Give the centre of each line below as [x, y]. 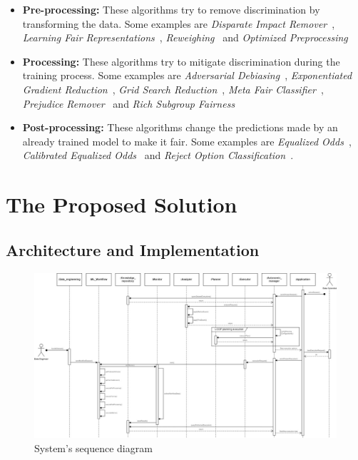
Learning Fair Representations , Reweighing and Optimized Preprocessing [185, 37]
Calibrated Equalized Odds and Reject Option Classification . [158, 155]
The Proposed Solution [122, 204]
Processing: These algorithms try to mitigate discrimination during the [181, 61]
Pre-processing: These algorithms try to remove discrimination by [171, 9]
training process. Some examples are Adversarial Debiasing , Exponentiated [187, 75]
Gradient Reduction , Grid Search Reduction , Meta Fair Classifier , [173, 89]
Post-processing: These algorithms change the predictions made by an [180, 127]
